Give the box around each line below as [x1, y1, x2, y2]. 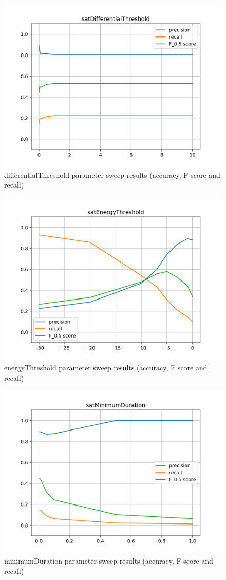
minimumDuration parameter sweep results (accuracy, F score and [4, 555, 213, 566]
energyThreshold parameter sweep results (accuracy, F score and [4, 362, 208, 373]
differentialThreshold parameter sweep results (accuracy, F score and [4, 169, 220, 180]
